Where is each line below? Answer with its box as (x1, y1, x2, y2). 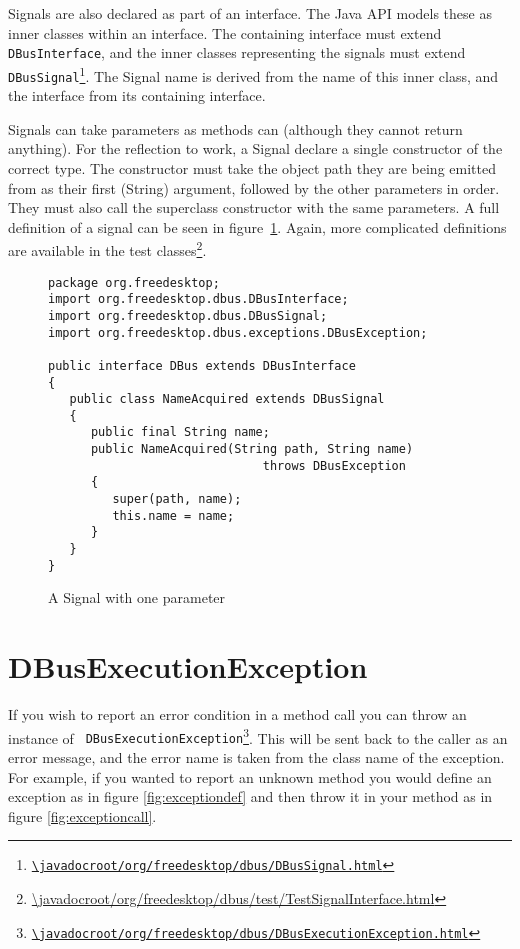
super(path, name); (112, 492, 242, 507)
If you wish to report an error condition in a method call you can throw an (8, 704, 467, 725)
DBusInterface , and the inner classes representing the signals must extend (8, 42, 466, 63)
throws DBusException (262, 458, 406, 473)
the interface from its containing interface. (8, 85, 266, 106)
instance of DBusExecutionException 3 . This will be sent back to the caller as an (8, 724, 508, 748)
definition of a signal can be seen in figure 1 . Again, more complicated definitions (8, 216, 507, 237)
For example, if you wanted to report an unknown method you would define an (8, 766, 492, 787)
